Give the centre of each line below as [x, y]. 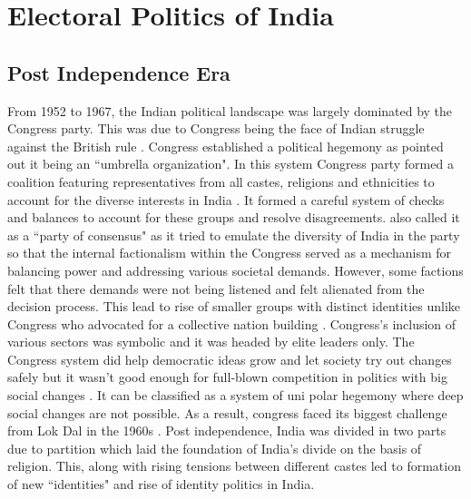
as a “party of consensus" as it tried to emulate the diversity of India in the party [234, 235]
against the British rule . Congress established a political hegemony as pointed [226, 146]
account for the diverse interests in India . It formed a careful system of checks [226, 199]
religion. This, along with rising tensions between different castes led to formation [234, 466]
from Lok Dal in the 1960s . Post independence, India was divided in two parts [227, 431]
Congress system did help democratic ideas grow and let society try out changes [230, 359]
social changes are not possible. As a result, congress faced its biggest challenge [227, 412]
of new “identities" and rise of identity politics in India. [161, 484]
